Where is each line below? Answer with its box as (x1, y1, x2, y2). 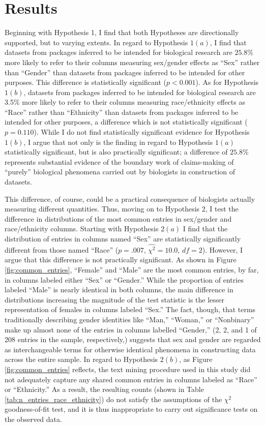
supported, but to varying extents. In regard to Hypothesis (5, 37, 188, 47)
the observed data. (5, 413, 62, 424)
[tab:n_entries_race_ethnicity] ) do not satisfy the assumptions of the (5, 393, 222, 404)
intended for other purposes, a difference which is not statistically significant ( (5, 116, 248, 127)
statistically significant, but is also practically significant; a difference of (5, 146, 228, 157)
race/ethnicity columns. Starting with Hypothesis (5, 223, 159, 234)
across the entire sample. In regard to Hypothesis (5, 354, 158, 364)
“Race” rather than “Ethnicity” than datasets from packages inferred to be (5, 106, 239, 117)
